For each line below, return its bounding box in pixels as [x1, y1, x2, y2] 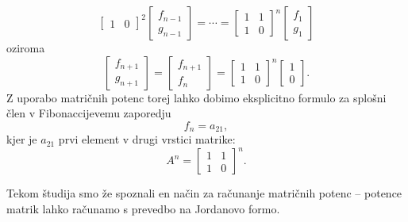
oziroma [6, 40, 45, 55]
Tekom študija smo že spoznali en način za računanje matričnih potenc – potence [6, 185, 402, 201]
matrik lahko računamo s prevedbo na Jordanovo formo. [6, 200, 280, 216]
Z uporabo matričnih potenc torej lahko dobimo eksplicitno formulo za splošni [6, 89, 387, 105]
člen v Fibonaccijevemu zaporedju [6, 105, 171, 121]
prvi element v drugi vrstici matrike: [58, 131, 236, 147]
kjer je [6, 131, 37, 147]
